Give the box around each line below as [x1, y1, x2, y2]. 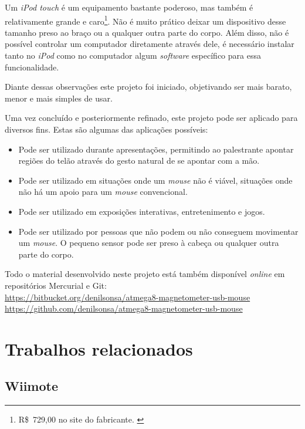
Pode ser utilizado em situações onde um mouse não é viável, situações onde [18, 174, 293, 186]
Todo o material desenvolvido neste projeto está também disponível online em [5, 268, 285, 280]
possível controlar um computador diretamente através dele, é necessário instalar [5, 38, 294, 50]
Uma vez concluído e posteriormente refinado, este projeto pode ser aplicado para [5, 112, 298, 124]
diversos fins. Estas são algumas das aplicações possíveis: [5, 123, 208, 135]
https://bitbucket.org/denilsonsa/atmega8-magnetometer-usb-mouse [5, 290, 250, 303]
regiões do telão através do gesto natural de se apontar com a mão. [18, 154, 260, 167]
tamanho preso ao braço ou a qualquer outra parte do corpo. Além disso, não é [5, 26, 289, 38]
